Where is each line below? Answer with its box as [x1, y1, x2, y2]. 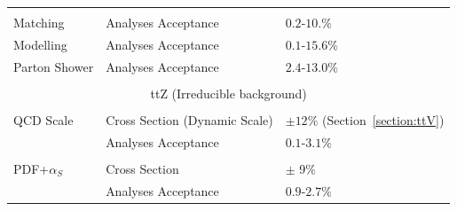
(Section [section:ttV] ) [321, 110, 445, 129]
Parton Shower [13, 57, 94, 75]
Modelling [13, 35, 67, 53]
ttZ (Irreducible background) [150, 83, 307, 102]
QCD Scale [13, 110, 74, 129]
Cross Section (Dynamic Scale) [106, 110, 273, 129]
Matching [13, 13, 65, 31]
